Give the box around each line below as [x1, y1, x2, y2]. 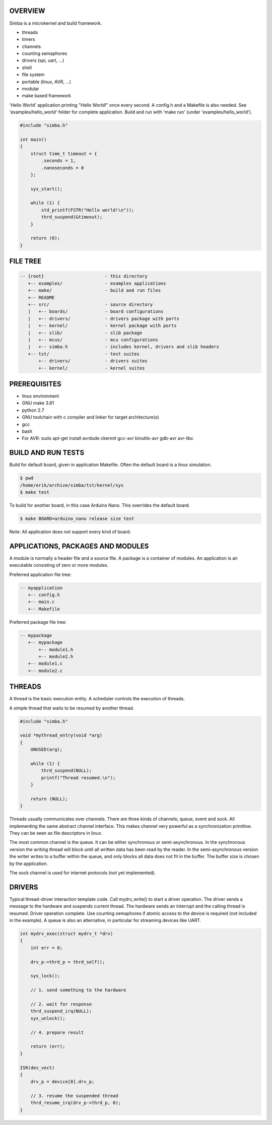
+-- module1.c [28, 660, 63, 667]
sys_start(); [30, 186, 63, 191]
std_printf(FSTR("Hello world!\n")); [41, 207, 134, 213]
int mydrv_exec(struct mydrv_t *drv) [20, 931, 113, 937]
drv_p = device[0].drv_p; [30, 1079, 95, 1085]
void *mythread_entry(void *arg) [20, 733, 103, 738]
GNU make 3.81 [22, 400, 54, 406]
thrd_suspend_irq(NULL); [30, 1008, 92, 1014]
